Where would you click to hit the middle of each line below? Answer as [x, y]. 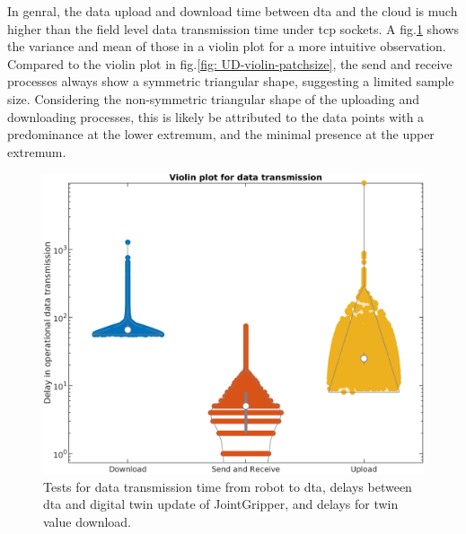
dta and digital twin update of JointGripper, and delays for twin [221, 504]
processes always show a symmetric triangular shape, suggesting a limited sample [231, 81]
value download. [88, 521]
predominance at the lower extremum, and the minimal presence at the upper [221, 134]
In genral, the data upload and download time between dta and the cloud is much [233, 11]
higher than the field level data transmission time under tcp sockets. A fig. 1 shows [233, 28]
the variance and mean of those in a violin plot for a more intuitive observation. [227, 46]
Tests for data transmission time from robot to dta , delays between [228, 486]
